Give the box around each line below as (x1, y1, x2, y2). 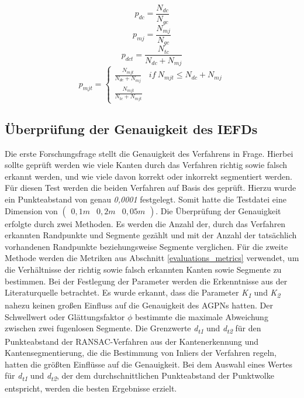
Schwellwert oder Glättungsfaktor (5, 310, 125, 322)
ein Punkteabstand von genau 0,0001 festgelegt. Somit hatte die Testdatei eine (5, 193, 286, 205)
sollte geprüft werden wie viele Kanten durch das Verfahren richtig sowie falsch (5, 159, 288, 171)
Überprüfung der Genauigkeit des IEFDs (5, 119, 258, 138)
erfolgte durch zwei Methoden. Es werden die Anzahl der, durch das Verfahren (5, 217, 286, 229)
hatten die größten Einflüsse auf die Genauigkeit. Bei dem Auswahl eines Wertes (5, 358, 293, 370)
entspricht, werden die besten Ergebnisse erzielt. (5, 382, 177, 394)
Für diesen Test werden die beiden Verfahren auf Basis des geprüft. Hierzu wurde (5, 181, 296, 194)
